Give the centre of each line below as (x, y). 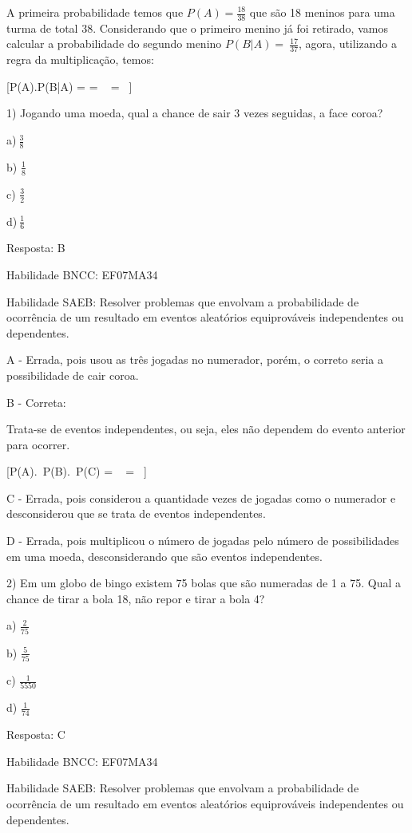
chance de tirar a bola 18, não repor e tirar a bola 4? (136, 598)
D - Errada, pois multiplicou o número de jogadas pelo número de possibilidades (203, 541)
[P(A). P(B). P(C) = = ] (77, 471)
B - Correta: (36, 402)
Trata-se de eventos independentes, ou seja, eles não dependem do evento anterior (206, 429)
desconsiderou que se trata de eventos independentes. (136, 513)
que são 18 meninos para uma (322, 12)
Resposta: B (36, 248)
